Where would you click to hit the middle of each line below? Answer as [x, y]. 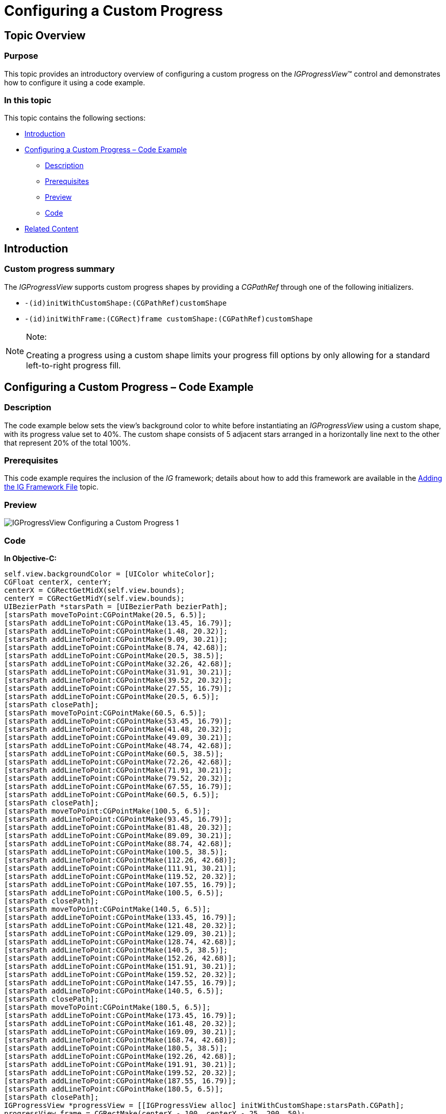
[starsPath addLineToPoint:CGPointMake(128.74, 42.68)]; [120, 942]
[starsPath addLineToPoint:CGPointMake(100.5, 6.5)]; [114, 892]
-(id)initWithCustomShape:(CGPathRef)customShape [126, 303]
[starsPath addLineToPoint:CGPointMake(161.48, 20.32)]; [120, 1023]
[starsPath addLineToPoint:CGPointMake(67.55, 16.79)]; [118, 786]
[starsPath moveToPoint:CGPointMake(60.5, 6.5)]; [105, 713]
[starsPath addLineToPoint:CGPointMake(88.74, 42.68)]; [118, 843]
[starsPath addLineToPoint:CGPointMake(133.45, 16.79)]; [120, 917]
